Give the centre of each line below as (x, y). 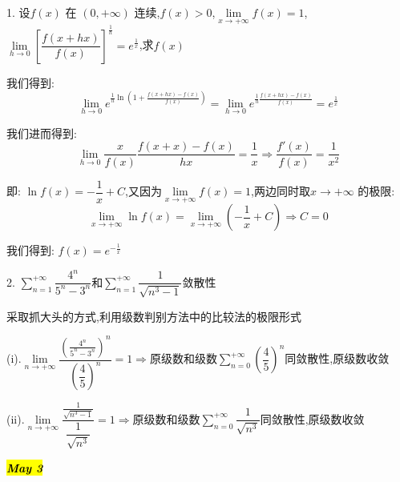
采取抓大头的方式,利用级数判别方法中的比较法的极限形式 (154, 316)
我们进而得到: (42, 133)
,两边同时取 (281, 191)
